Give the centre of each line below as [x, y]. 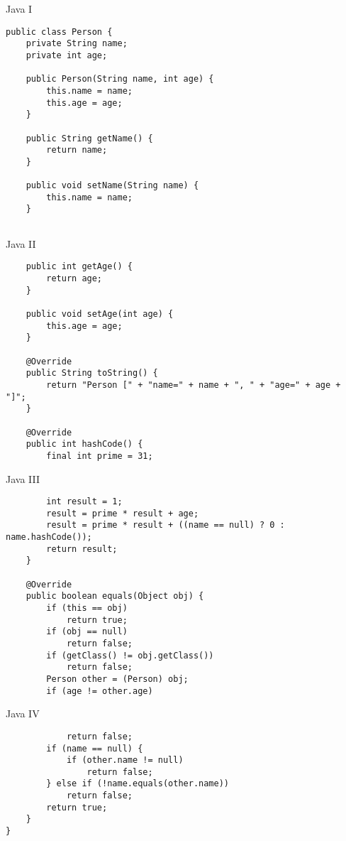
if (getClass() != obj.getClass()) [130, 655]
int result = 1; [84, 502]
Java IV [23, 714]
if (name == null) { [95, 748]
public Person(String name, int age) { [120, 79]
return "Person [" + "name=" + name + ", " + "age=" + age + [194, 385]
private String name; [77, 44]
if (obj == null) [87, 632]
